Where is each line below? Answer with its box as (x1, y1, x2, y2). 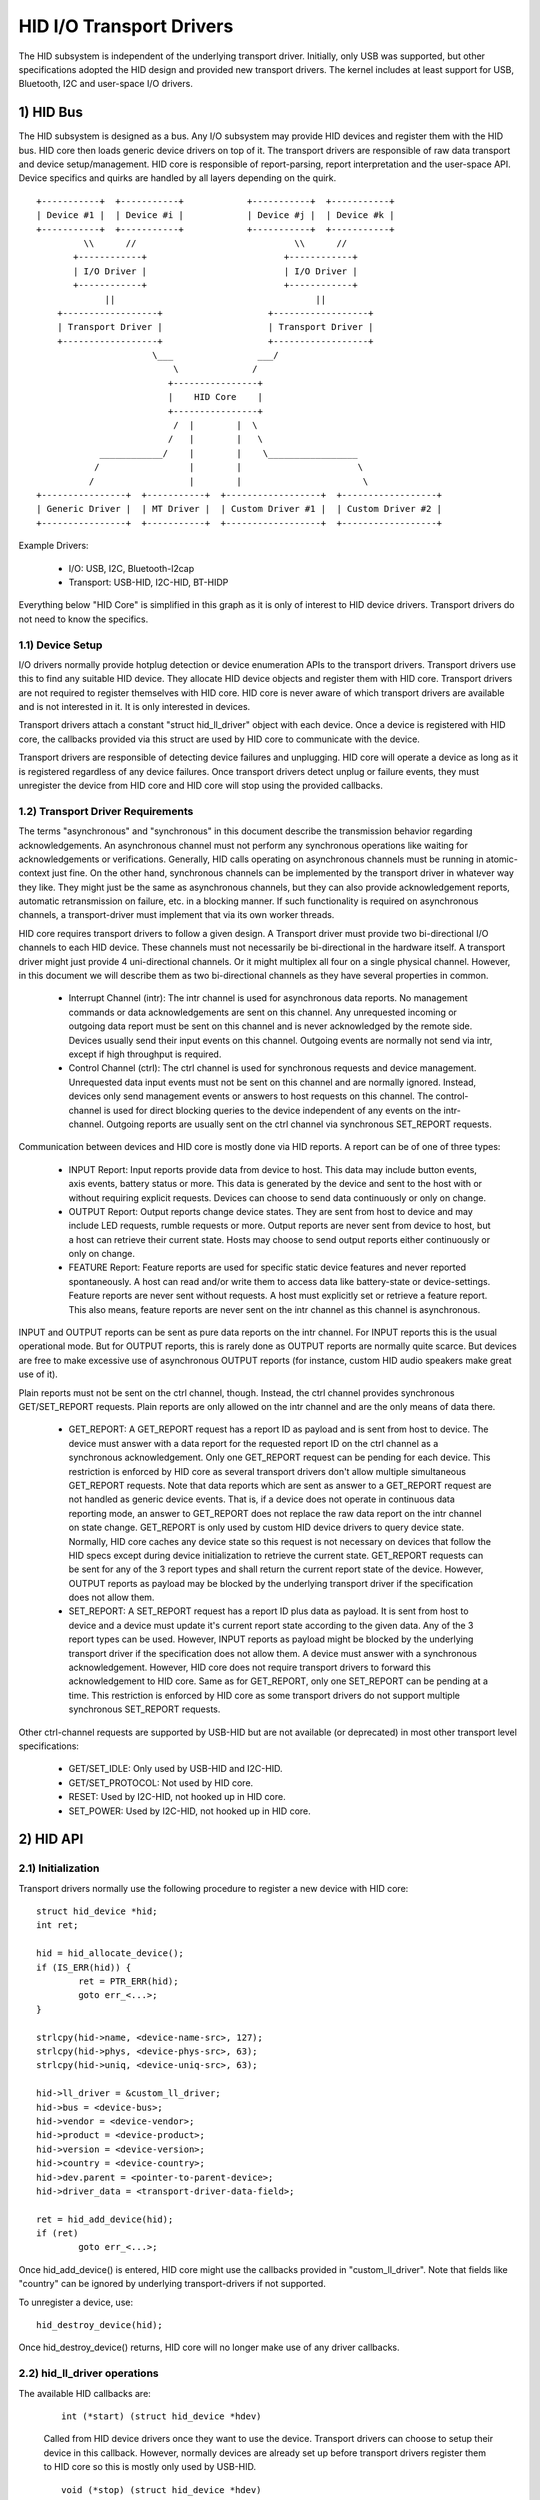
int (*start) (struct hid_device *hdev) (61, 2410, 262, 2422)
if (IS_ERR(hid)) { (36, 1961, 132, 1973)
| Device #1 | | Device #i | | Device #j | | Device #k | (36, 210, 395, 221)
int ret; (36, 1920, 79, 1931)
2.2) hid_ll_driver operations (18, 2366, 159, 2380)
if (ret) (36, 2228, 79, 2239)
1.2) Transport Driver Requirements (18, 804, 194, 818)
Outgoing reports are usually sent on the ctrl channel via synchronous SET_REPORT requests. (106, 1118, 492, 1130)
